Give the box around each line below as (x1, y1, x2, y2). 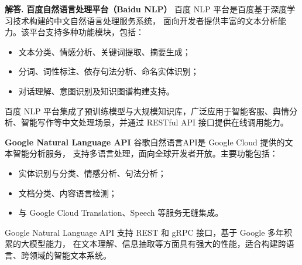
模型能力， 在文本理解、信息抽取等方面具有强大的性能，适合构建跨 (29, 237, 286, 250)
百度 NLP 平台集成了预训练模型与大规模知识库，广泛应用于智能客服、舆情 (5, 104, 290, 117)
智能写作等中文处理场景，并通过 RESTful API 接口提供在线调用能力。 (20, 116, 289, 128)
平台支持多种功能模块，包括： (29, 26, 144, 38)
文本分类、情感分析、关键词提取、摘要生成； (18, 45, 191, 57)
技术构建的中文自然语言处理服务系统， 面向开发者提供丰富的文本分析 (12, 14, 278, 26)
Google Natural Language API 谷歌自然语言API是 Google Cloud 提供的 (5, 135, 285, 148)
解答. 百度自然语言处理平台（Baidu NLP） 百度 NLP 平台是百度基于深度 (5, 3, 287, 15)
